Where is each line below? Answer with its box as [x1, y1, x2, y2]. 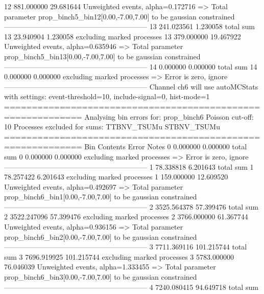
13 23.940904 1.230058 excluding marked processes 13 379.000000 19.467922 [4, 31, 241, 41]
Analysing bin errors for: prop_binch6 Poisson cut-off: [84, 111, 254, 122]
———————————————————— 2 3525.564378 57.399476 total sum [4, 201, 258, 212]
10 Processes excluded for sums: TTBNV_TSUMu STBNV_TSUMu [4, 121, 220, 132]
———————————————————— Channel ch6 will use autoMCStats [4, 81, 258, 92]
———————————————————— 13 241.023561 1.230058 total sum [4, 21, 255, 32]
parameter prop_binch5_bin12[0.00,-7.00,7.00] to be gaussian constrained [4, 11, 235, 21]
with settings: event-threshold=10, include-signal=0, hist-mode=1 [4, 91, 210, 102]
